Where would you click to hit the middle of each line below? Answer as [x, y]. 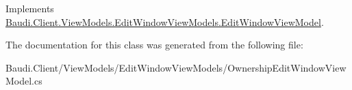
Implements [30, 8]
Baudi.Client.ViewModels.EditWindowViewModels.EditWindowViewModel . [165, 21]
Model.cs [24, 81]
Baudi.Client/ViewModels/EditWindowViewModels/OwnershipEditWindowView [176, 67]
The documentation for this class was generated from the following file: [154, 45]
